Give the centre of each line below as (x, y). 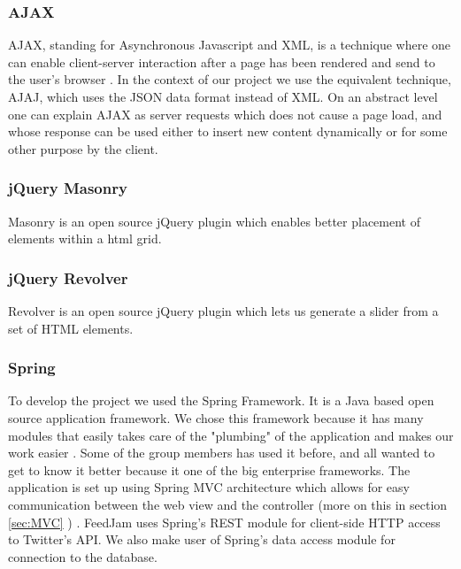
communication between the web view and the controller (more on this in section (228, 504)
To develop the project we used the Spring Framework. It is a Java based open (221, 400)
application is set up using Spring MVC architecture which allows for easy (209, 487)
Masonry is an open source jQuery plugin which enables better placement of (214, 221)
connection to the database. (83, 556)
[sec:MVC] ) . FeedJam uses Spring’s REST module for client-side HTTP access (224, 522)
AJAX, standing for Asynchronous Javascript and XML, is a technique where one (230, 45)
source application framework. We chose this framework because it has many (216, 418)
